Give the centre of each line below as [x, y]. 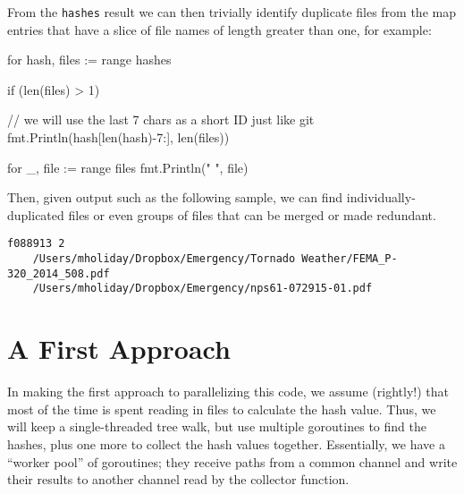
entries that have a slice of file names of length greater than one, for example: [219, 29]
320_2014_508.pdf [59, 273]
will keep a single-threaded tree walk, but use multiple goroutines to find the [217, 426]
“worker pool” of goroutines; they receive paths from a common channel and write [232, 461]
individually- [381, 197]
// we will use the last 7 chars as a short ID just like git [161, 119]
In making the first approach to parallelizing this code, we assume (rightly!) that [228, 392]
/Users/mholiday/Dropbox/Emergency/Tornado [164, 259]
